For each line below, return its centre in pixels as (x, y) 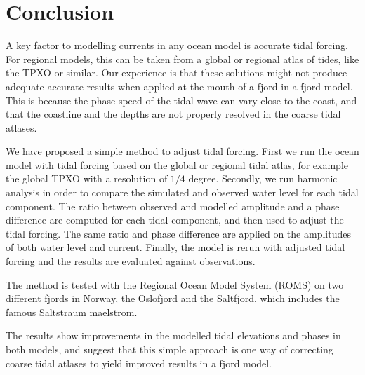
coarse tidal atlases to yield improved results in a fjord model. (139, 363)
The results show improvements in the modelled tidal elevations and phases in (173, 335)
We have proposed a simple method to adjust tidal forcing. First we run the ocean (182, 151)
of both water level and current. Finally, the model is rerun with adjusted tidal (175, 247)
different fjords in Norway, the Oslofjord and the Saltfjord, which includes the (173, 298)
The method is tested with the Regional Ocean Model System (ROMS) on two (175, 284)
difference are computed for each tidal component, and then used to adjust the (175, 220)
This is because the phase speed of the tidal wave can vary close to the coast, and (181, 100)
